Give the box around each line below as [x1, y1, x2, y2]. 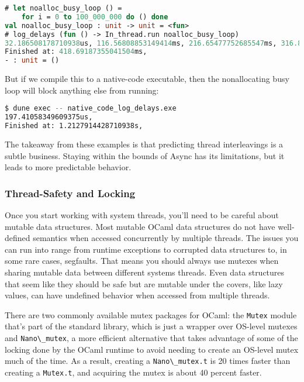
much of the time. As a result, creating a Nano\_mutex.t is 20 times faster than [5, 355, 291, 367]
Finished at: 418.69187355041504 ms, [5, 47, 147, 56]
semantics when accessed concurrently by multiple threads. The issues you [33, 232, 299, 244]
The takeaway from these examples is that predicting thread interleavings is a [5, 137, 284, 150]
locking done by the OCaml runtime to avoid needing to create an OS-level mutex [5, 343, 299, 355]
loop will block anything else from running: [5, 84, 159, 96]
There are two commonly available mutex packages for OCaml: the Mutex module [5, 308, 297, 321]
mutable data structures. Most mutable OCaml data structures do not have [5, 220, 275, 232]
